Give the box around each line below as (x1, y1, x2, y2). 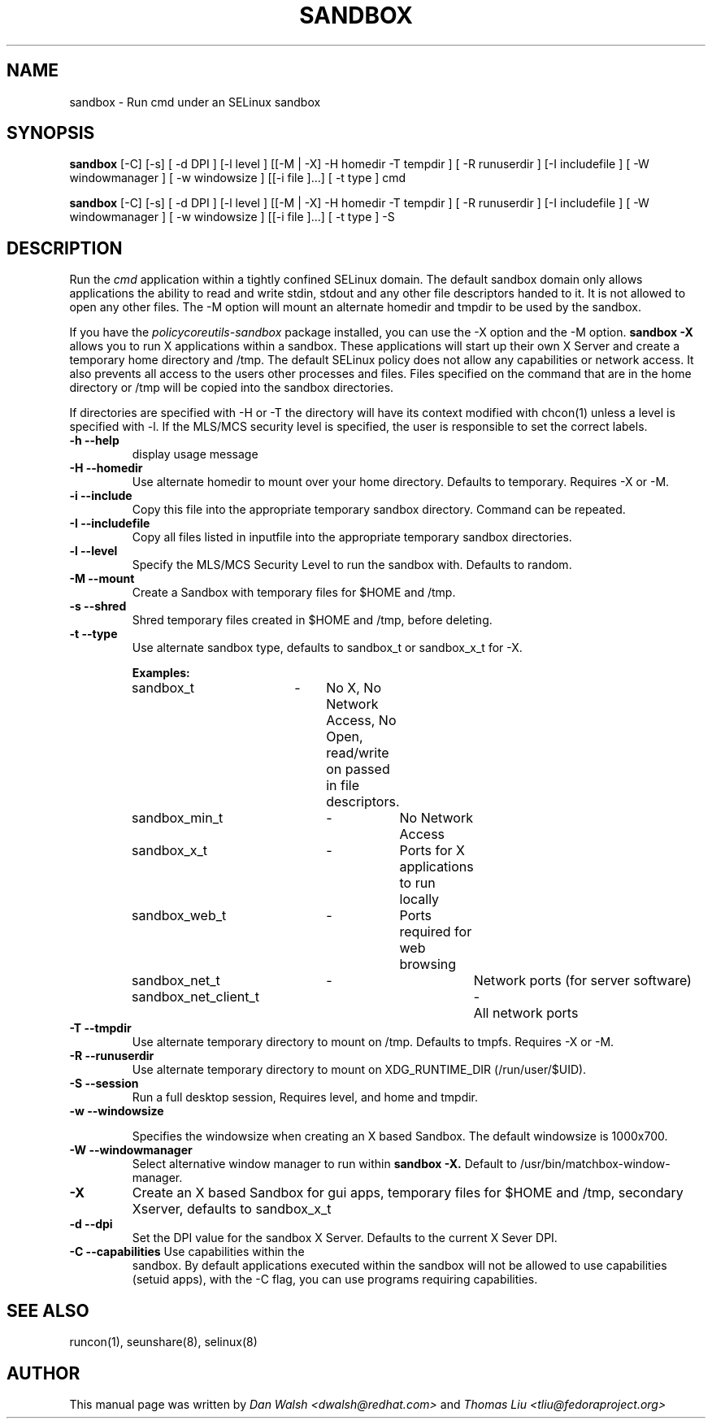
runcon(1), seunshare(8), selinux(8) (69, 1335, 258, 1349)
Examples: (132, 666, 190, 680)
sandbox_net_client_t (132, 988, 260, 1006)
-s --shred (69, 599, 127, 614)
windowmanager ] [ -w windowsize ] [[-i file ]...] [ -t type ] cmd (69, 171, 406, 185)
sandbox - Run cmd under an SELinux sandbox (69, 94, 321, 109)
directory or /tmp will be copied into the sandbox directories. (69, 380, 394, 395)
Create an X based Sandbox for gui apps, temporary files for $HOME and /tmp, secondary (132, 1184, 684, 1201)
